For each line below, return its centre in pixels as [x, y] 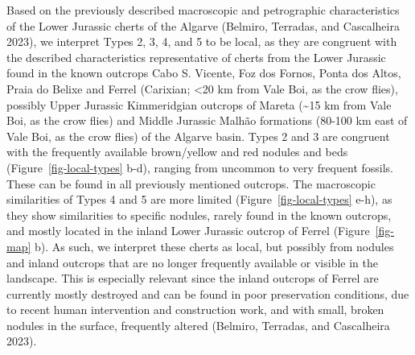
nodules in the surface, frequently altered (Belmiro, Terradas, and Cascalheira [198, 325]
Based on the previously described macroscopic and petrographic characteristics [203, 10]
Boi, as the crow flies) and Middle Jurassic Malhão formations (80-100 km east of [207, 120]
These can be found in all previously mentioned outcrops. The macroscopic [191, 183]
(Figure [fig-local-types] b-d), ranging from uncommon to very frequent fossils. [200, 167]
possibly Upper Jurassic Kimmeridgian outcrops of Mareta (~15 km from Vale [199, 104]
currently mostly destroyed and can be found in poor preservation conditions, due [208, 293]
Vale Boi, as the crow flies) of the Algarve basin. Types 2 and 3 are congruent [198, 136]
